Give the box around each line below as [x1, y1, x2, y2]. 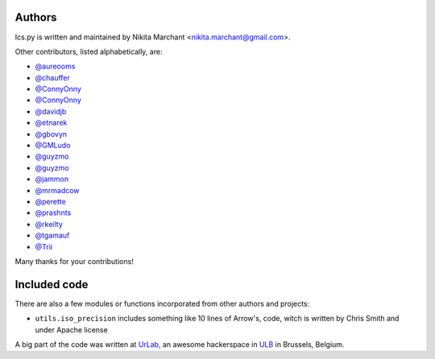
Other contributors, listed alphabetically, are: [14, 47, 163, 56]
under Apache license [35, 324, 108, 334]
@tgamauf [35, 230, 70, 241]
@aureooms [35, 61, 76, 72]
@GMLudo [35, 141, 71, 151]
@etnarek [35, 118, 68, 128]
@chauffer [35, 72, 70, 82]
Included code [14, 278, 89, 291]
